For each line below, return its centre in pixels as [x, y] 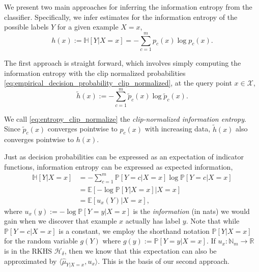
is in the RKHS [28, 250]
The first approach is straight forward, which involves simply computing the [123, 62]
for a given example [88, 27]
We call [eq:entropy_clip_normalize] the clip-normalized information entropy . [125, 118]
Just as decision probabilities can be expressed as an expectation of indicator [124, 157]
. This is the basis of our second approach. [164, 261]
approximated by [31, 261]
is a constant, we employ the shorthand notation [134, 230]
